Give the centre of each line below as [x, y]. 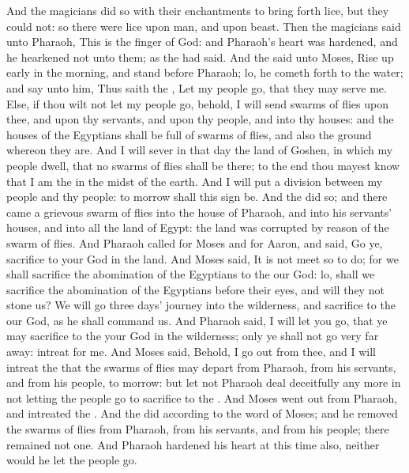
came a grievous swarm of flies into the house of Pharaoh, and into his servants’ [199, 212]
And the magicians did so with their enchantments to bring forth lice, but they [198, 10]
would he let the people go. [72, 460]
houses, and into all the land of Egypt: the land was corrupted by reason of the [198, 227]
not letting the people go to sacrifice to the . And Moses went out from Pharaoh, [202, 397]
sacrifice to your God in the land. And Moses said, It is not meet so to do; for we [203, 258]
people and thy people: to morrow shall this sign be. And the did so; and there [197, 197]
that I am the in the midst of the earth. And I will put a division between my [195, 181]
